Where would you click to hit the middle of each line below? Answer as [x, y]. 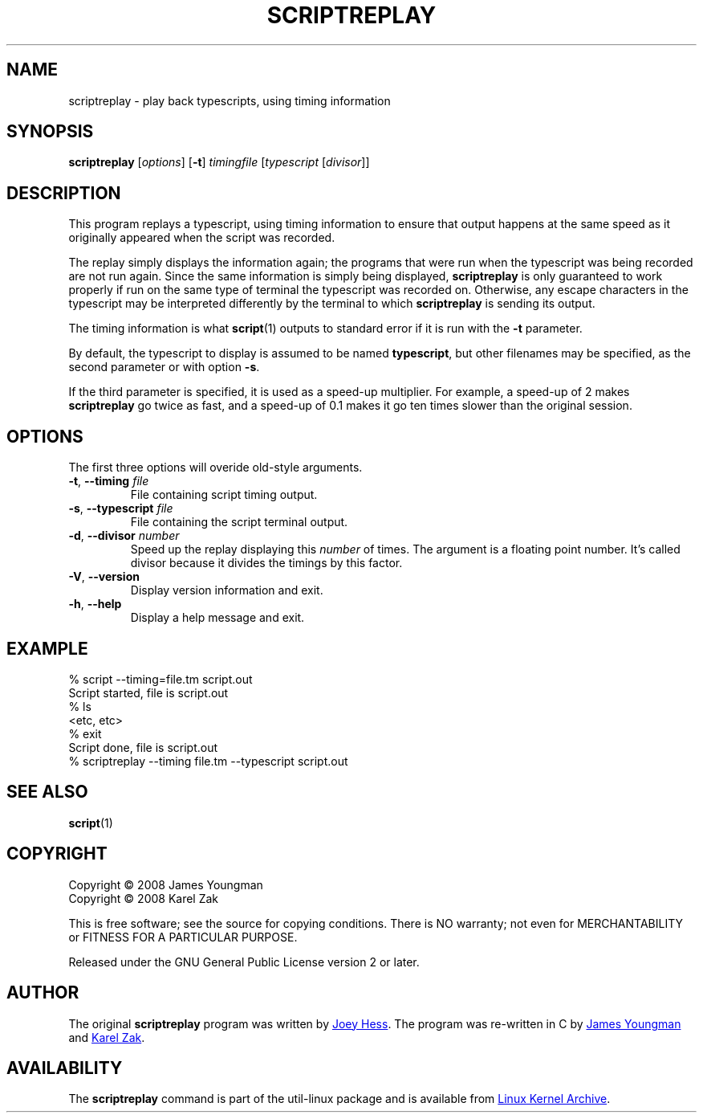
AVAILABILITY [65, 1068]
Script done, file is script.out [143, 747]
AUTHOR [43, 993]
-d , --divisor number [124, 536]
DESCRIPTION [64, 193]
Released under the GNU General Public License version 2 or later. [244, 962]
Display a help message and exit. [217, 618]
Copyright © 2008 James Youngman [166, 884]
